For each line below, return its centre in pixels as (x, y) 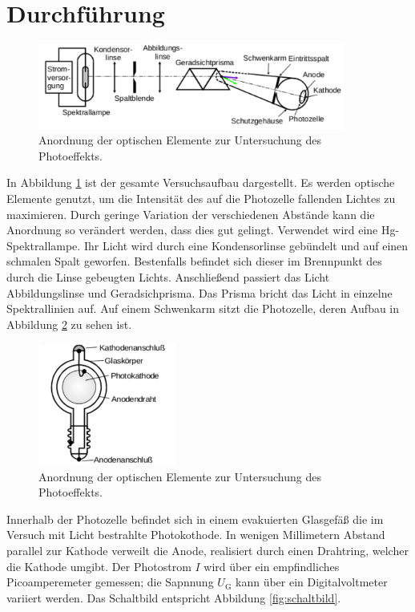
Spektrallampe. (44, 245)
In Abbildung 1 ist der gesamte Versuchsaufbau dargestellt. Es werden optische (201, 182)
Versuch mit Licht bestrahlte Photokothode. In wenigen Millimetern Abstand (196, 535)
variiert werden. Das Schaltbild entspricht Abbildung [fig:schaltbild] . (174, 597)
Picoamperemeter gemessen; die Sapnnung (110, 582)
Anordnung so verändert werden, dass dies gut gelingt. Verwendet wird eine (192, 230)
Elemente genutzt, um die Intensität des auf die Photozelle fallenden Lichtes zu (201, 198)
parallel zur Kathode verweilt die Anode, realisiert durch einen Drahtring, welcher (207, 550)
